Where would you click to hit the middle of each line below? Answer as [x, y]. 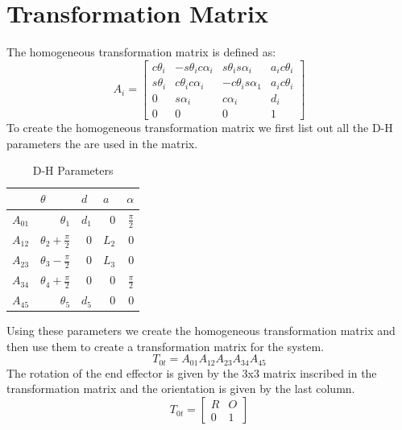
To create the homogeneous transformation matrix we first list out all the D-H [200, 128]
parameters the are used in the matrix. [102, 143]
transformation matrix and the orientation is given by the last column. [181, 389]
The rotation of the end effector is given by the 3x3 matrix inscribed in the [192, 372]
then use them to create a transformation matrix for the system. [166, 346]
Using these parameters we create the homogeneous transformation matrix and [201, 331]
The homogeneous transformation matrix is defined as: [141, 52]
